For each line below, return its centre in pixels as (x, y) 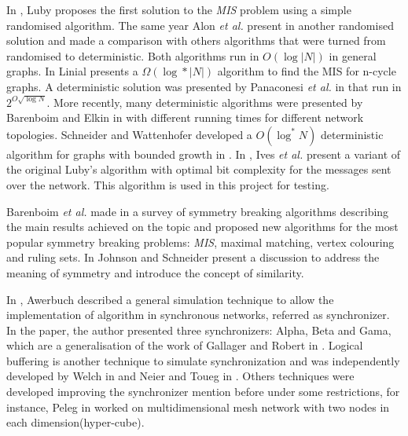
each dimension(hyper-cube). (75, 422)
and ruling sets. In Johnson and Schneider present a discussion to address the (193, 257)
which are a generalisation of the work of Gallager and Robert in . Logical (185, 345)
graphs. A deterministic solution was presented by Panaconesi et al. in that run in (204, 86)
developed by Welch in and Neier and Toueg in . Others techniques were (180, 376)
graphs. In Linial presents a (72, 71)
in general (353, 55)
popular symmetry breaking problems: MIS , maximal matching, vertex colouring (200, 242)
